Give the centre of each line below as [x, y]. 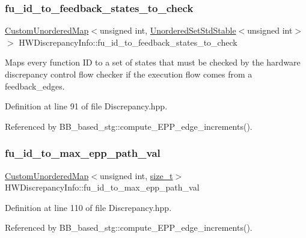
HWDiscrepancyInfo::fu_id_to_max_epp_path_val [102, 187]
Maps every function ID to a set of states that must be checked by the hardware [153, 62]
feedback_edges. [35, 86]
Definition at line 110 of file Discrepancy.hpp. [88, 207]
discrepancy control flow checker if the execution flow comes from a [129, 74]
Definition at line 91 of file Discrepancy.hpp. [86, 106]
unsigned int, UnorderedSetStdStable [168, 30]
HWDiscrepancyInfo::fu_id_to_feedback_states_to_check [128, 42]
